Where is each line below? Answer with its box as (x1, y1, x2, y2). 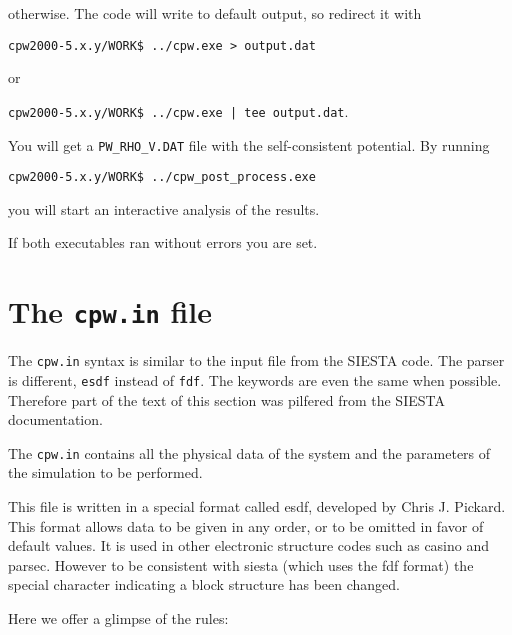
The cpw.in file (8, 291, 213, 332)
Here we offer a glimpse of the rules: (8, 607, 229, 628)
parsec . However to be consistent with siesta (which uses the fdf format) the (8, 554, 474, 575)
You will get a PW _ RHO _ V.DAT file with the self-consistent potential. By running (8, 134, 490, 155)
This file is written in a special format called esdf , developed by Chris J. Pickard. (8, 496, 506, 516)
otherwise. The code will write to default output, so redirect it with (8, 3, 422, 23)
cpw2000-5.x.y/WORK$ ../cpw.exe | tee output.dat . (8, 100, 349, 121)
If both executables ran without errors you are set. (8, 232, 318, 253)
